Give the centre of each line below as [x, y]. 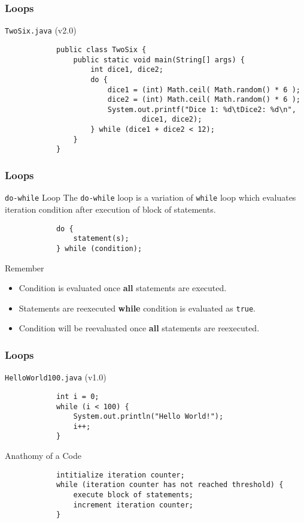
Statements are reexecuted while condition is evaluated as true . [137, 308]
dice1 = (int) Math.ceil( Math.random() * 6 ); [204, 90]
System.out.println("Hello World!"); [148, 417]
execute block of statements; [133, 495]
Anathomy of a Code [43, 456]
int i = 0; [77, 396]
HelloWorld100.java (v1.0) [56, 377]
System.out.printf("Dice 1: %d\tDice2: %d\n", [202, 109]
